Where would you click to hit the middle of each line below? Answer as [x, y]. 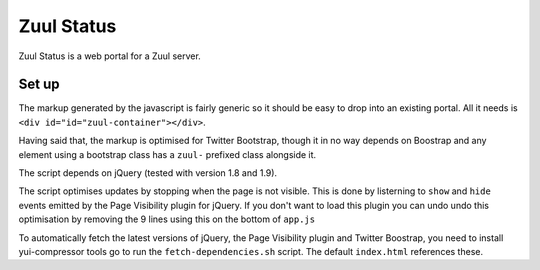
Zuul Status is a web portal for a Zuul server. [110, 56]
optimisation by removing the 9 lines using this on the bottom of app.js [166, 219]
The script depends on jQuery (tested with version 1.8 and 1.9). [148, 173]
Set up [39, 84]
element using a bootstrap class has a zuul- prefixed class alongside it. [167, 154]
